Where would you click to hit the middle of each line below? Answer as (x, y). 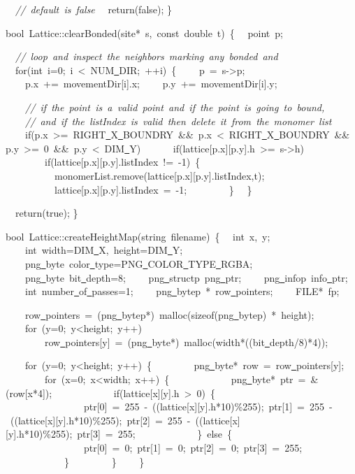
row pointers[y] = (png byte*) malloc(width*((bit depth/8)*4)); (186, 342)
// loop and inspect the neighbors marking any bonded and (147, 56)
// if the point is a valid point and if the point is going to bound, (175, 107)
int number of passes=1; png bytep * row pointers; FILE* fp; (182, 291)
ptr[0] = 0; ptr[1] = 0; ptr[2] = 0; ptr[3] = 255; (193, 448)
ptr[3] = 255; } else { (155, 434)
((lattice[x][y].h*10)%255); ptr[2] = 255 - (100, 420)
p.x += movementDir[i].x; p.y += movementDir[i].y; (151, 84)
